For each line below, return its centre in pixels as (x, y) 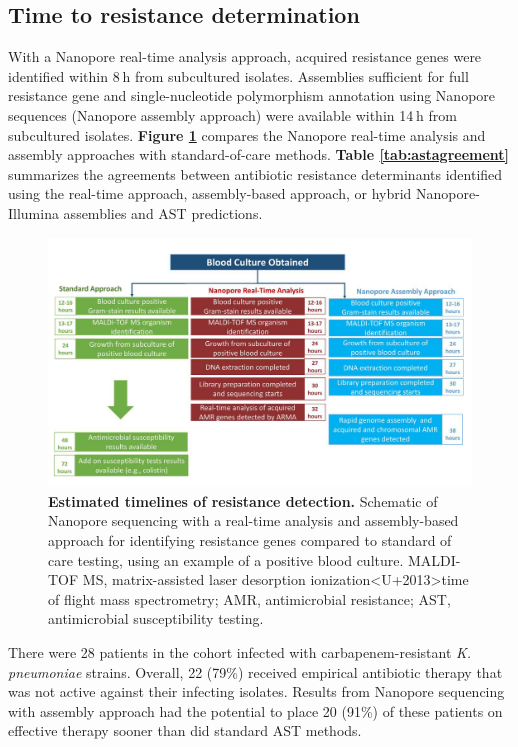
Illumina (33, 212)
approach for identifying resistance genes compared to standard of (250, 540)
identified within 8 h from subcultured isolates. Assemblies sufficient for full (238, 75)
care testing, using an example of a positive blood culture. (226, 559)
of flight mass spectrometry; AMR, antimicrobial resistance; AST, (249, 598)
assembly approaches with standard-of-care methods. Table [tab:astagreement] (259, 154)
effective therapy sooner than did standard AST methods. (185, 730)
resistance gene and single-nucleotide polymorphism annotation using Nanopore (252, 95)
